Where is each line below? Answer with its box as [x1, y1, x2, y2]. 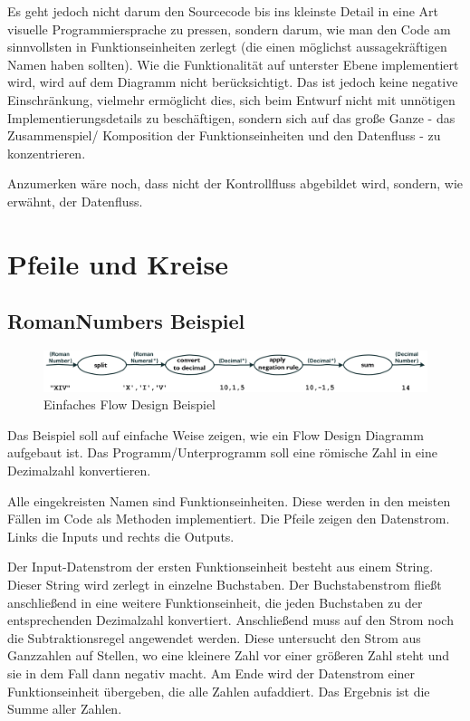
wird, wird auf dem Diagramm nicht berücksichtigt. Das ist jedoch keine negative [7, 72, 458, 91]
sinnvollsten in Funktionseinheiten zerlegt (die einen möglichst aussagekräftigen [7, 37, 447, 56]
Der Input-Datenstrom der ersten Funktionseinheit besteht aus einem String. [7, 557, 434, 576]
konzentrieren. [7, 143, 86, 162]
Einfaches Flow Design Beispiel [43, 395, 216, 414]
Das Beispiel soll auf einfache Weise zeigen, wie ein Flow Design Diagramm [7, 425, 424, 444]
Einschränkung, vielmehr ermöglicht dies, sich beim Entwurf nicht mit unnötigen [7, 90, 456, 109]
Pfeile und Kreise [7, 245, 228, 282]
